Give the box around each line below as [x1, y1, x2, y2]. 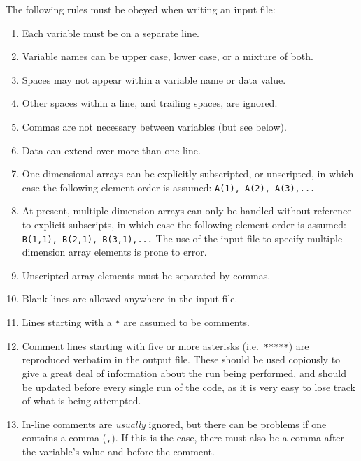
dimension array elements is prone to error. [22, 244, 207, 259]
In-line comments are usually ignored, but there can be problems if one [22, 416, 327, 431]
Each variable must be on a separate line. [22, 25, 199, 40]
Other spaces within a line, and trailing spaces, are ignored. [22, 96, 278, 110]
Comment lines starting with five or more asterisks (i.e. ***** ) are [22, 338, 309, 353]
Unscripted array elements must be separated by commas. [22, 268, 271, 282]
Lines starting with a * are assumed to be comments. [22, 315, 250, 330]
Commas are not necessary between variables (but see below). [22, 119, 287, 133]
